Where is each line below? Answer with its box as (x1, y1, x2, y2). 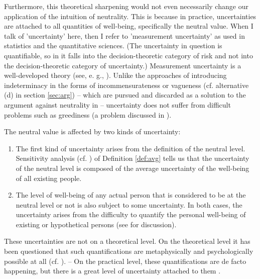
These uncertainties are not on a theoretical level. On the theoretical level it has (4, 236, 250, 246)
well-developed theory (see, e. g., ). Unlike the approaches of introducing (4, 70, 227, 80)
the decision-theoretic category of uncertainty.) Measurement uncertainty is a (4, 60, 241, 70)
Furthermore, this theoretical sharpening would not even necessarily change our (4, 1, 248, 11)
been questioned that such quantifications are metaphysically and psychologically (4, 246, 253, 256)
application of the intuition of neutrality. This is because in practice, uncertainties (4, 11, 256, 21)
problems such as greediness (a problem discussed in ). (4, 109, 172, 120)
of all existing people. (16, 172, 82, 183)
